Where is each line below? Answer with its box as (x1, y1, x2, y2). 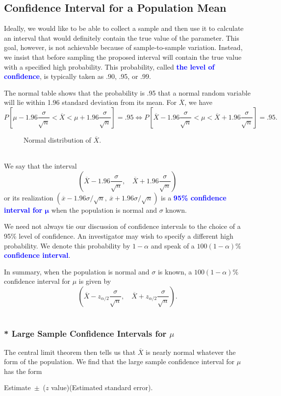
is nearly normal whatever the (146, 346, 236, 357)
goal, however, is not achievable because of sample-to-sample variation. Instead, (4, 42, 243, 52)
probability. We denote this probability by (4, 240, 130, 250)
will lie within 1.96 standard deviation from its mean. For (4, 97, 177, 107)
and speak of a (151, 240, 195, 250)
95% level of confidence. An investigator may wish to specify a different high (4, 230, 233, 241)
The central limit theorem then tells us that (4, 346, 136, 357)
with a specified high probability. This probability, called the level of (4, 61, 215, 72)
